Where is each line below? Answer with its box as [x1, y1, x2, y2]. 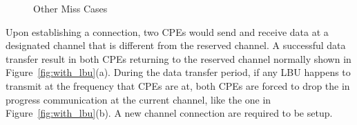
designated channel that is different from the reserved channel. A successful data [6, 38, 346, 52]
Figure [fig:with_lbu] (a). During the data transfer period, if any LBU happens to [6, 65, 351, 79]
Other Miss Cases [33, 1, 108, 15]
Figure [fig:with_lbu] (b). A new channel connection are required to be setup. [6, 106, 333, 120]
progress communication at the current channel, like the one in [6, 92, 271, 106]
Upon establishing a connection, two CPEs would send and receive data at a [6, 24, 329, 39]
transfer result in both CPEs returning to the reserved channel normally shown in [6, 51, 351, 66]
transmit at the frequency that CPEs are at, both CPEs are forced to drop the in [6, 78, 350, 93]
